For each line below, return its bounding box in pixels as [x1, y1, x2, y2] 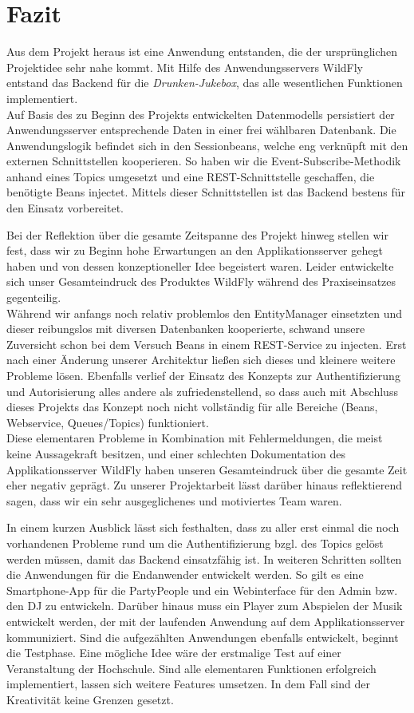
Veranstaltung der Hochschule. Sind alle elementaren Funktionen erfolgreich [6, 660, 377, 676]
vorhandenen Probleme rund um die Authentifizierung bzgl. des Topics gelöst [6, 534, 384, 551]
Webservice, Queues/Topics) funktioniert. [6, 414, 209, 430]
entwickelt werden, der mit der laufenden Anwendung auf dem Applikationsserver [6, 612, 405, 629]
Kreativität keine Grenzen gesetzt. [6, 691, 174, 707]
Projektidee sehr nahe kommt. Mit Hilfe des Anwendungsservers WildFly [6, 58, 363, 75]
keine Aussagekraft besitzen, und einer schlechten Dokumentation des [6, 445, 345, 461]
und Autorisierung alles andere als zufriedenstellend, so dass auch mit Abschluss [6, 382, 398, 399]
